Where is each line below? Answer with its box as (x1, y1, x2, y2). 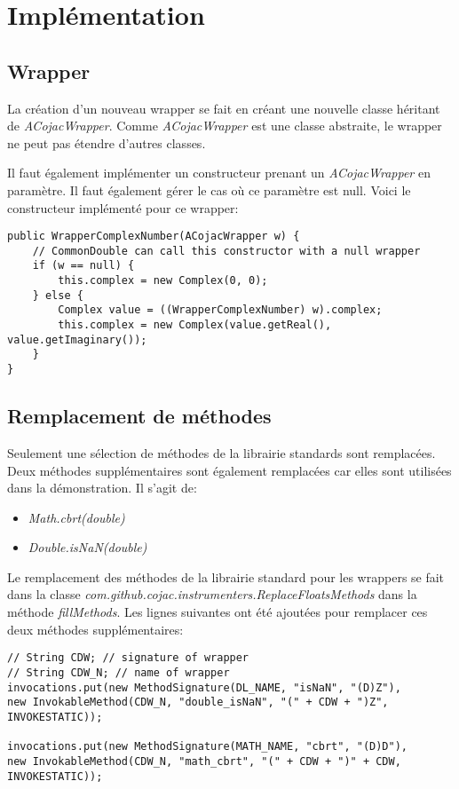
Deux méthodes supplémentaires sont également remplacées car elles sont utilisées (7, 461, 452, 479)
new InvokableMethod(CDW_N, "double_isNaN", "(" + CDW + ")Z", (7, 696, 389, 709)
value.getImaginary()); (7, 333, 147, 346)
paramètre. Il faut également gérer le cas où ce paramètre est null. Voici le (7, 180, 411, 199)
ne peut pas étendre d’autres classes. (7, 133, 206, 152)
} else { (32, 288, 83, 302)
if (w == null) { (32, 259, 135, 272)
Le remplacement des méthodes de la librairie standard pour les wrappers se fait (7, 567, 445, 586)
